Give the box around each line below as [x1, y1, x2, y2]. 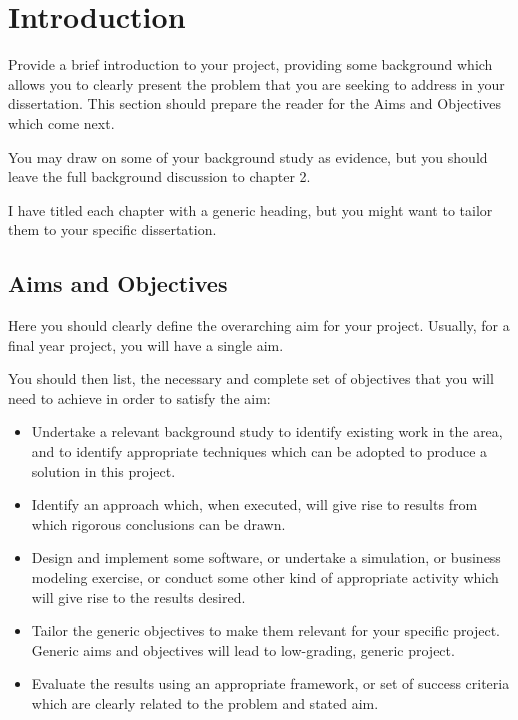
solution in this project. [31, 460, 176, 481]
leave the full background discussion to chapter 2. [8, 166, 311, 187]
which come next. [8, 112, 115, 133]
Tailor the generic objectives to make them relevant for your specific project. [31, 620, 500, 641]
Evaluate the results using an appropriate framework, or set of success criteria [31, 673, 510, 694]
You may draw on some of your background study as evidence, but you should [8, 146, 488, 167]
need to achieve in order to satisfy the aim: [8, 387, 271, 408]
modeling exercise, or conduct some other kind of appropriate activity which [31, 567, 499, 588]
